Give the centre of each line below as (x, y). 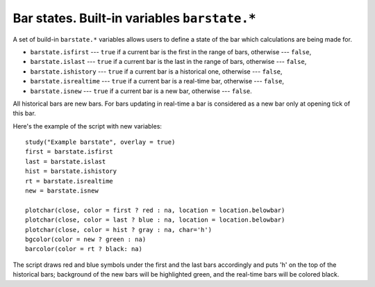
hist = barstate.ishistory (71, 171)
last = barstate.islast (66, 161)
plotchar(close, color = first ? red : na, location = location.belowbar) (155, 210)
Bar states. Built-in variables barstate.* (134, 18)
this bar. (24, 113)
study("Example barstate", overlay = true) (100, 142)
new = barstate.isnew (62, 191)
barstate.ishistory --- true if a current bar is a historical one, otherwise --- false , (156, 71)
